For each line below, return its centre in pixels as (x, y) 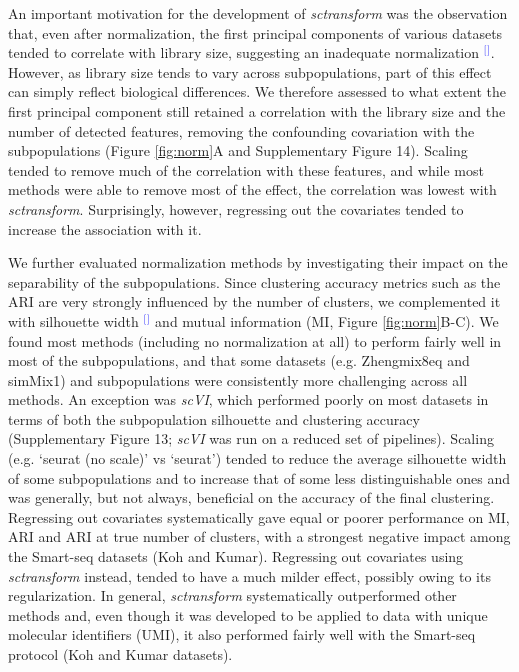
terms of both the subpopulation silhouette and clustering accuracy (214, 418)
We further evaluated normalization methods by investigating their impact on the (258, 262)
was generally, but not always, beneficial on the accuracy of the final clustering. (251, 497)
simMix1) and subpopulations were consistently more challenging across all (238, 379)
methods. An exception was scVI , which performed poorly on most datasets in (248, 399)
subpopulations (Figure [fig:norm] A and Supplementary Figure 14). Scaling (238, 150)
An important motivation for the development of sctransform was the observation (258, 13)
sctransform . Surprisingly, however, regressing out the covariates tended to (236, 208)
